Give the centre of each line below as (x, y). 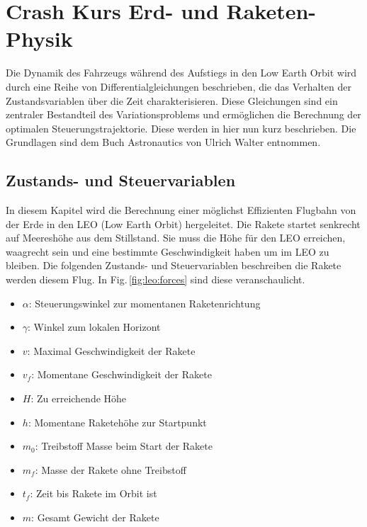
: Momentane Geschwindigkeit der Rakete (122, 374)
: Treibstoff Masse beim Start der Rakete (124, 446)
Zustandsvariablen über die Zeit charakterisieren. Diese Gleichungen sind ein (172, 100)
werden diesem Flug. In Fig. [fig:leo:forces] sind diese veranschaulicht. (156, 279)
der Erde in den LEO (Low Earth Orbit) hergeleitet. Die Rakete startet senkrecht (183, 223)
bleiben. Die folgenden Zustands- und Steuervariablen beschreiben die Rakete (174, 265)
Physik (39, 39)
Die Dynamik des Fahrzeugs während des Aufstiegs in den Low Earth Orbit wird (181, 73)
